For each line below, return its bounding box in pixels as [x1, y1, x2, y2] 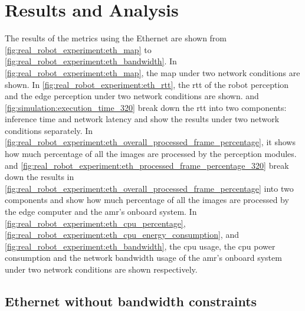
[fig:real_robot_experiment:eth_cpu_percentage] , [5, 217, 186, 229]
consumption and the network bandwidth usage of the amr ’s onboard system [5, 251, 282, 264]
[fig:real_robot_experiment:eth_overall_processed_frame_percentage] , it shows [5, 136, 296, 148]
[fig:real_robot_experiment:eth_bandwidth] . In [5, 55, 177, 67]
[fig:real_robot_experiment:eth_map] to [5, 43, 152, 55]
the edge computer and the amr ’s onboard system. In [5, 205, 197, 218]
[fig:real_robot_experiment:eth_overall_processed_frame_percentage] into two [5, 182, 294, 194]
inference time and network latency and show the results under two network [5, 113, 280, 125]
